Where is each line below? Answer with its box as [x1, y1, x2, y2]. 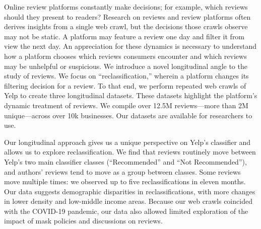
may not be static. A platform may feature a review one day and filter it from [4, 31, 245, 41]
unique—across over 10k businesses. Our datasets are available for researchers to [4, 110, 252, 120]
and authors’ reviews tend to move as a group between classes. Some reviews [4, 166, 241, 177]
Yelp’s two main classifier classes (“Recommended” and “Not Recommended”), [4, 156, 247, 167]
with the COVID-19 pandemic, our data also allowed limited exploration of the [4, 205, 248, 216]
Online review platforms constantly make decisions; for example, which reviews [4, 2, 248, 12]
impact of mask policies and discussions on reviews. [4, 215, 163, 226]
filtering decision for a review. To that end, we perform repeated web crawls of [4, 80, 246, 91]
